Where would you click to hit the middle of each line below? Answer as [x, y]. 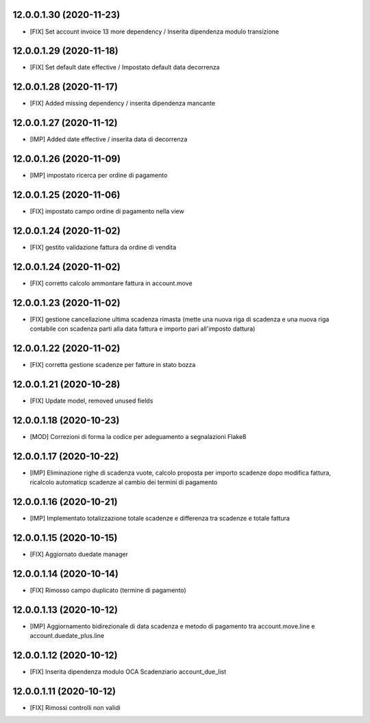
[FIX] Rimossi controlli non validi [75, 708]
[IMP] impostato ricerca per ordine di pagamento [99, 176]
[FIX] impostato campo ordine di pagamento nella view [107, 211]
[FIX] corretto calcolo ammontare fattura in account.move [111, 283]
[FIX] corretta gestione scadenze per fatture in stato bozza [113, 365]
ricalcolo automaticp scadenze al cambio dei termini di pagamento [124, 482]
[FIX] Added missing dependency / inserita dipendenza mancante [123, 104]
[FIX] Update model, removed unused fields [91, 401]
